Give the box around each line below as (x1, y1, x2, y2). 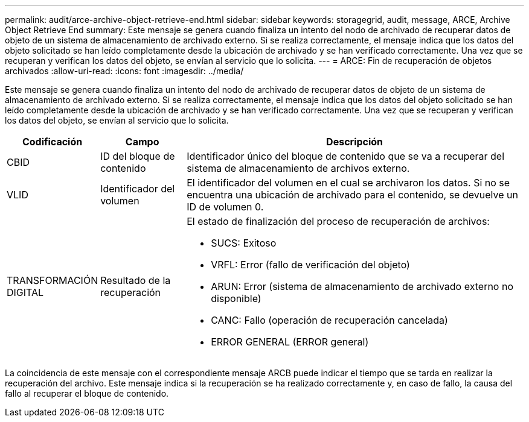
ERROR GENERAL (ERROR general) (211, 336, 369, 348)
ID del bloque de (100, 150, 175, 162)
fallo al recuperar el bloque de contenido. (5, 388, 169, 398)
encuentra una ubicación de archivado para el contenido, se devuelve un (187, 189, 518, 201)
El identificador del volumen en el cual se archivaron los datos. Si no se (187, 177, 510, 189)
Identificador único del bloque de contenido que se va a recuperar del (187, 150, 505, 162)
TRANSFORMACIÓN (7, 274, 98, 286)
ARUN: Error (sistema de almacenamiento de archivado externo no (211, 280, 513, 292)
